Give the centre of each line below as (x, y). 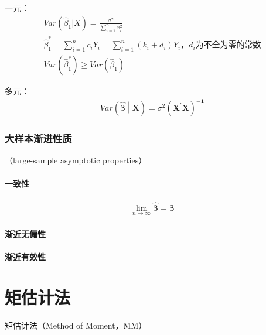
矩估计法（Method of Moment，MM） (76, 325)
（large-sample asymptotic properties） (76, 160)
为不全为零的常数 (228, 45)
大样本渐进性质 (38, 139)
